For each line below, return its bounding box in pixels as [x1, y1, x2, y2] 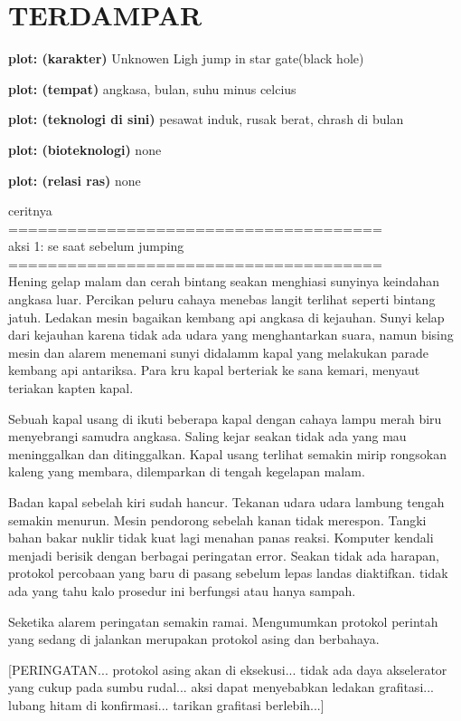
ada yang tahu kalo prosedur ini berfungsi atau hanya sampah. [8, 581, 356, 600]
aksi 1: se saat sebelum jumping [8, 236, 184, 255]
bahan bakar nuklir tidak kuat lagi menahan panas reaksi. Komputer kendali [8, 528, 434, 547]
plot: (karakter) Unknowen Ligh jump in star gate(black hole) [8, 49, 364, 68]
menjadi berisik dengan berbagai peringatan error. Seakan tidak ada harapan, [8, 545, 439, 564]
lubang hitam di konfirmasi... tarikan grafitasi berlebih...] [8, 695, 325, 714]
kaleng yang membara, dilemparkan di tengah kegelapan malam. [8, 462, 365, 481]
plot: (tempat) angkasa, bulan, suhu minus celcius [8, 79, 296, 98]
